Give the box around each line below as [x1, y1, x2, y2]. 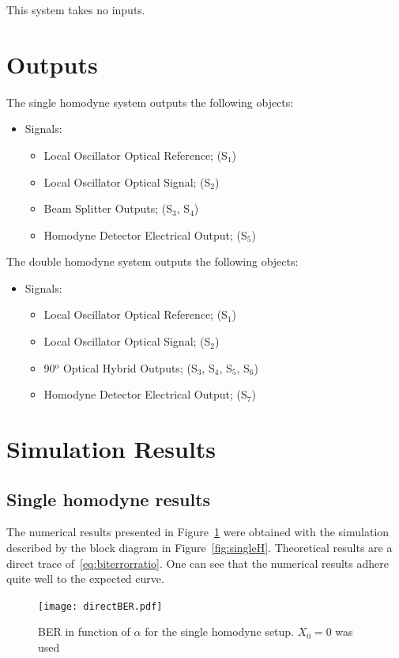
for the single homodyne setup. [145, 623, 295, 640]
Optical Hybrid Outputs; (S [62, 359, 198, 376]
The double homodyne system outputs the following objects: [6, 253, 299, 270]
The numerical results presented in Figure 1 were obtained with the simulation [6, 524, 390, 540]
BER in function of [38, 623, 130, 640]
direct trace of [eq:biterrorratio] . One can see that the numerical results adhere [6, 554, 389, 571]
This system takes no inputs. [6, 2, 145, 17]
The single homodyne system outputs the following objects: [6, 93, 294, 110]
